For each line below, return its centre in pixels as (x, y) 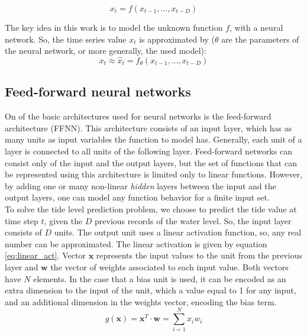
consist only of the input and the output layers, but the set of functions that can (151, 162)
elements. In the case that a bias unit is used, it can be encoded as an (160, 278)
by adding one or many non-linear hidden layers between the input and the (140, 185)
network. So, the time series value (66, 39)
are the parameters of (260, 39)
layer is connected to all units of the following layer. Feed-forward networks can (148, 151)
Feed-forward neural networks (98, 91)
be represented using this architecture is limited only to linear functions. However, (154, 174)
